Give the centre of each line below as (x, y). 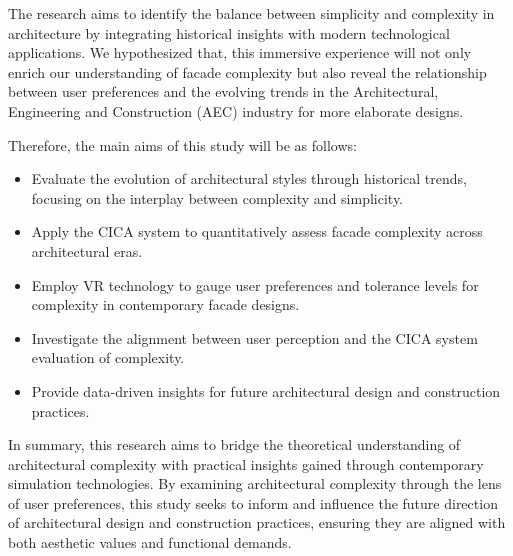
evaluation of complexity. (108, 357)
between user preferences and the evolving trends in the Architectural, (223, 91)
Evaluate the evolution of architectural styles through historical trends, (249, 178)
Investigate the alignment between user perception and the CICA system (254, 337)
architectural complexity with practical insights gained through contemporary (246, 463)
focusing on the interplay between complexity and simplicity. (217, 197)
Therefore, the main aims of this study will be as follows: (182, 144)
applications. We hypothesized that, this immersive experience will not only (240, 52)
